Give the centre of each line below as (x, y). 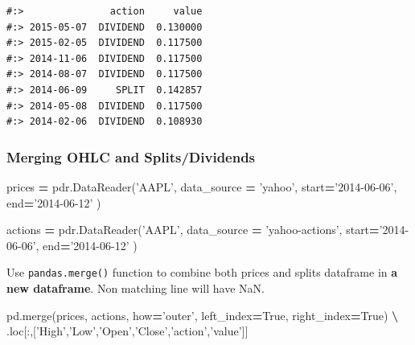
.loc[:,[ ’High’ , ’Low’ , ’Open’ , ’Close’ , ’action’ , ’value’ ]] (127, 331)
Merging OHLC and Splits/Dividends (131, 156)
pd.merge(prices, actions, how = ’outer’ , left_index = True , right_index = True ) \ (203, 315)
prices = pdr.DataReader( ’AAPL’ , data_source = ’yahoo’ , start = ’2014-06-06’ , (202, 186)
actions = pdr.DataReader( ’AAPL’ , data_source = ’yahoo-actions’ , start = (193, 230)
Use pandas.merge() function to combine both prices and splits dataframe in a (202, 272)
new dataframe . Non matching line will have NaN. (136, 288)
